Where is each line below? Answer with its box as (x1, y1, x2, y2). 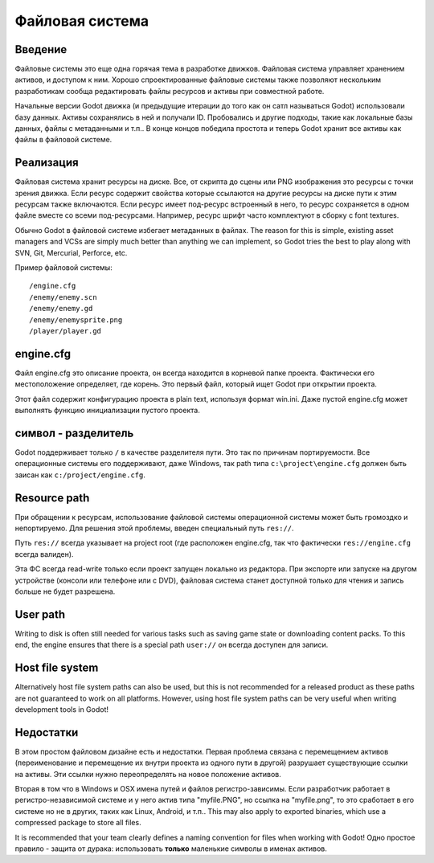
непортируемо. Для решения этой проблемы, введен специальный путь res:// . (14, 523, 294, 534)
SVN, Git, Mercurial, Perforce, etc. (14, 247, 128, 257)
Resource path (14, 491, 90, 505)
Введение (14, 43, 68, 56)
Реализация (14, 156, 80, 170)
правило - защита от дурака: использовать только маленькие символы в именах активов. (14, 844, 327, 853)
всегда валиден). (14, 549, 74, 558)
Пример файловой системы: (14, 263, 113, 272)
